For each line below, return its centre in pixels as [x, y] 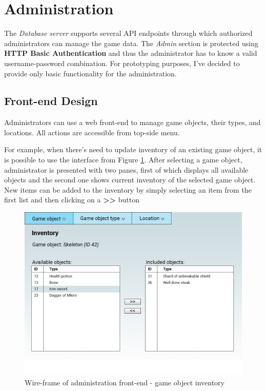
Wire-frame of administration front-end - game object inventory [125, 382]
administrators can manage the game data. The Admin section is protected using [131, 43]
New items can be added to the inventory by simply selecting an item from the [128, 189]
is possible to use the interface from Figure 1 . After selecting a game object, [123, 160]
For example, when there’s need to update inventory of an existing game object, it [133, 149]
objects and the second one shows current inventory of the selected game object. [130, 180]
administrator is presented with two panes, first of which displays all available [126, 169]
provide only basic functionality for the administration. [90, 73]
